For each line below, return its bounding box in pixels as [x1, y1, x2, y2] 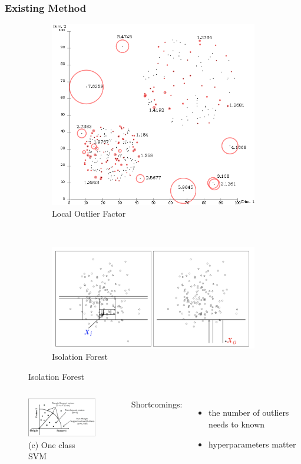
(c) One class [28, 438, 75, 450]
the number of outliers [209, 406, 289, 419]
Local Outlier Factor [52, 207, 126, 219]
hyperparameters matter [209, 438, 296, 450]
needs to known [209, 418, 265, 430]
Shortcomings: [131, 398, 183, 410]
